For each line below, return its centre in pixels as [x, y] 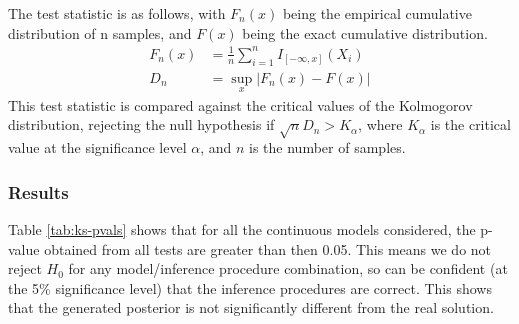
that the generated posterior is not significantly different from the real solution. [251, 307]
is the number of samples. [327, 147]
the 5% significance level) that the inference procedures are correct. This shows [250, 287]
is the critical [470, 124]
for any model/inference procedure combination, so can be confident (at [288, 268]
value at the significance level [97, 147]
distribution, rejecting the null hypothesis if [141, 124]
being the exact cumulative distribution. [365, 32]
